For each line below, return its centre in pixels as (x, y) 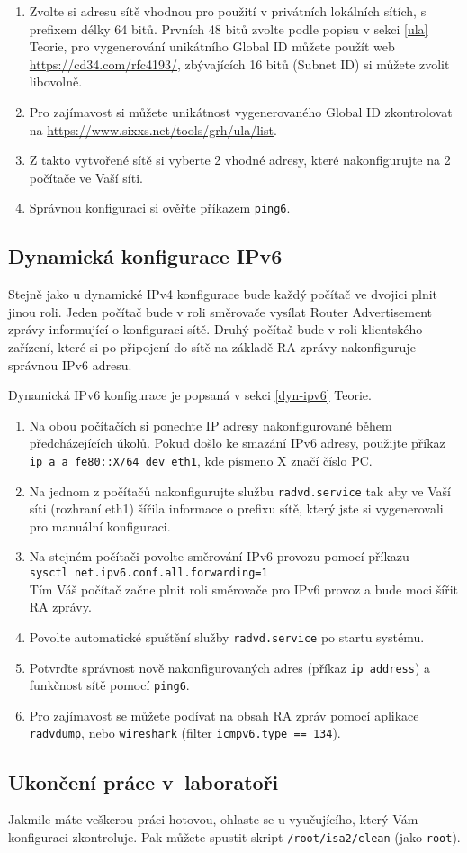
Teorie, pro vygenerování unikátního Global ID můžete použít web (212, 46)
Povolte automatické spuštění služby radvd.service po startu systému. (227, 636)
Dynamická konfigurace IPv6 (145, 256)
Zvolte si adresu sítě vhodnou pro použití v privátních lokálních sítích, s (228, 11)
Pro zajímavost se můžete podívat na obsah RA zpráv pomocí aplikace (224, 715)
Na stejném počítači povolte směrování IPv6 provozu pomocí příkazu (219, 556)
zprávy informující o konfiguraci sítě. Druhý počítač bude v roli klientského (216, 329)
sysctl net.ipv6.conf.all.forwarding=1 (148, 573)
